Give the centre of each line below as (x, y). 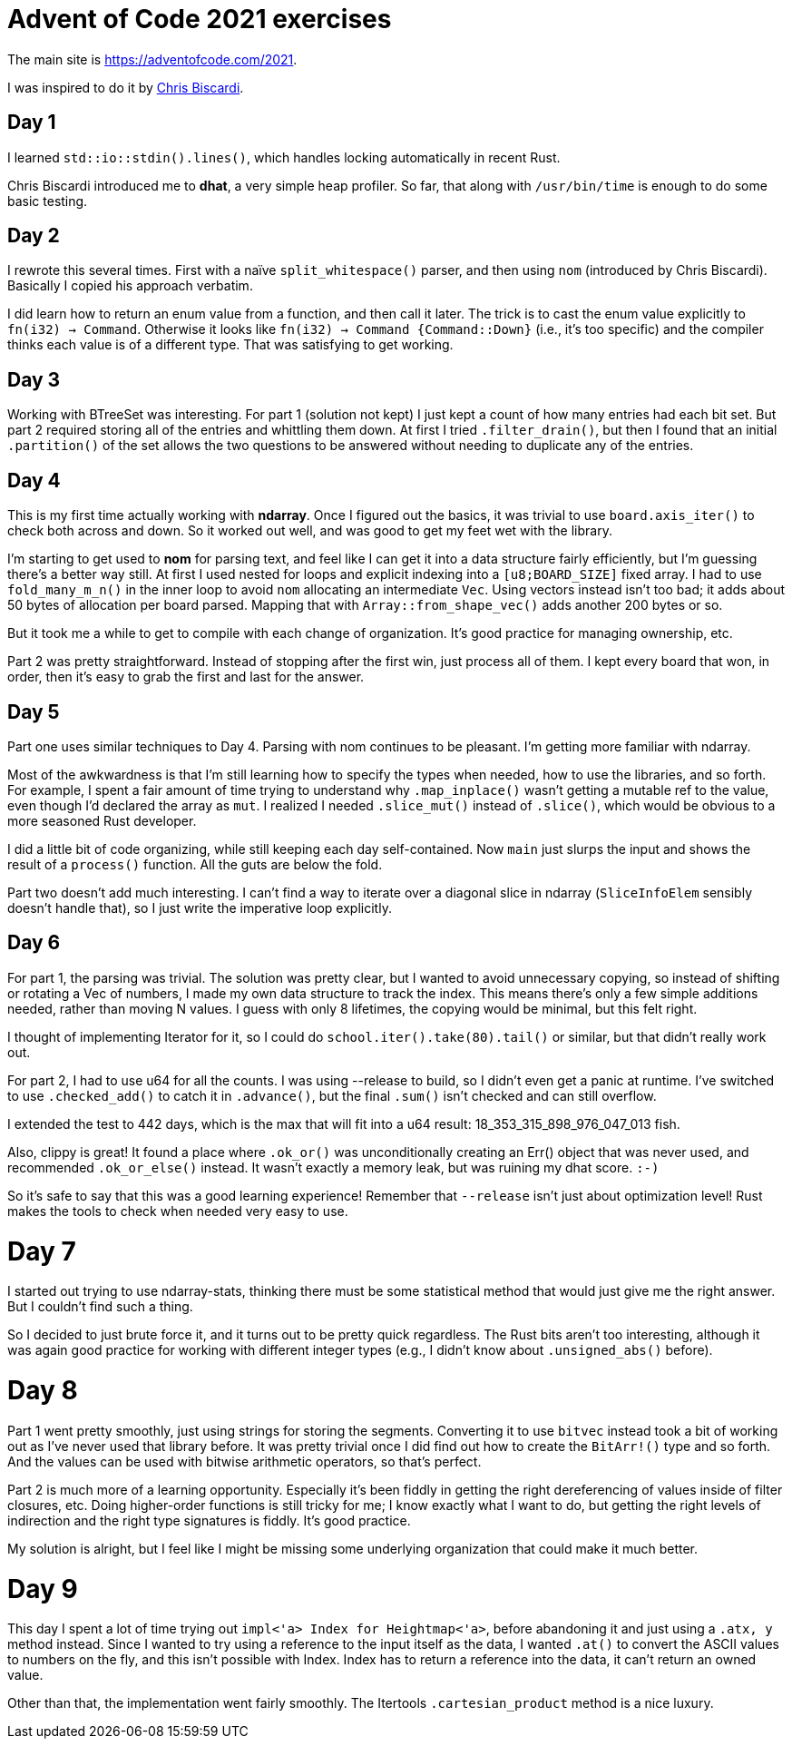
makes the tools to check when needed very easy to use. (178, 1211)
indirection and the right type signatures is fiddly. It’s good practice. (209, 1520)
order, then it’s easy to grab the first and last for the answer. (186, 677)
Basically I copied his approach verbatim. (130, 286)
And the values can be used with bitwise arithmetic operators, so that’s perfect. (244, 1461)
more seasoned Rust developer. (102, 820)
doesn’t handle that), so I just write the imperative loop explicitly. (200, 907)
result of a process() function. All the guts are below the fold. (195, 864)
